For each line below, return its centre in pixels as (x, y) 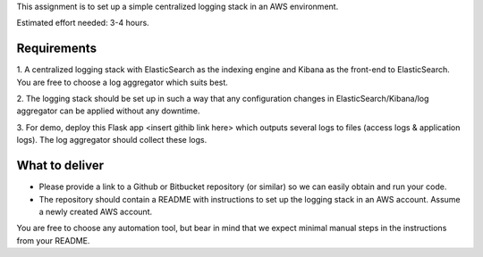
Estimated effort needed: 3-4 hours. (83, 23)
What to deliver (60, 166)
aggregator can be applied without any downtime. (108, 111)
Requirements (57, 49)
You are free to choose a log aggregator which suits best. (122, 82)
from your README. (53, 240)
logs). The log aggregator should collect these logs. (112, 140)
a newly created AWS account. (96, 211)
